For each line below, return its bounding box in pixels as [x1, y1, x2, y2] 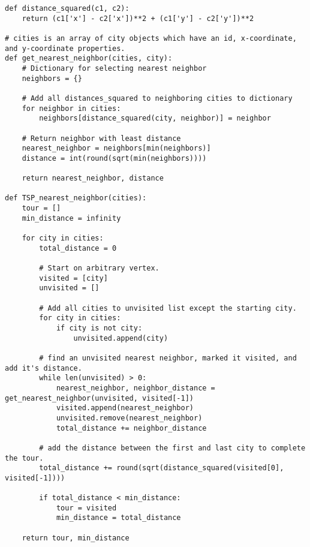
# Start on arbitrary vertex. [39, 264, 159, 273]
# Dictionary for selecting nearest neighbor [22, 64, 207, 73]
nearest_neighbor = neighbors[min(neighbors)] [22, 144, 211, 153]
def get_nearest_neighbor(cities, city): [5, 54, 173, 63]
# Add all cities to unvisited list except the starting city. [39, 303, 297, 312]
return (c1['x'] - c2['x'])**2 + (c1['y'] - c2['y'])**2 [22, 14, 254, 23]
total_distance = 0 [39, 244, 117, 253]
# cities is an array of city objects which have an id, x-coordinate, [5, 34, 297, 43]
